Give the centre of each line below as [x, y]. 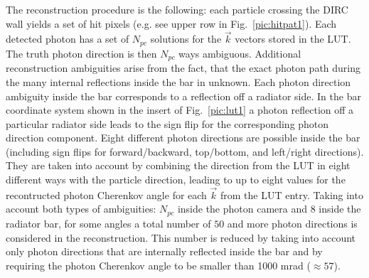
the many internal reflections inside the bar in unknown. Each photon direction [178, 81]
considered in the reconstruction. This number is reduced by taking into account [181, 237]
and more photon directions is [292, 223]
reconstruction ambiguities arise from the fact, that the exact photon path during [183, 68]
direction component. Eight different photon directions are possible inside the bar [183, 138]
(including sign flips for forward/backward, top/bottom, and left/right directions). [185, 151]
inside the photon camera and [242, 209]
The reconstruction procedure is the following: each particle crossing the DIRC [177, 9]
